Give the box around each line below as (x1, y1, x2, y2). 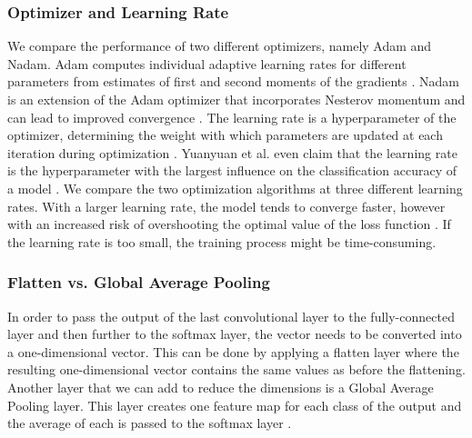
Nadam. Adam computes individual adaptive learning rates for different (7, 54, 407, 73)
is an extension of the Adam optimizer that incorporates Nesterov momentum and (7, 90, 466, 108)
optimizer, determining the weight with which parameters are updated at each (7, 125, 443, 144)
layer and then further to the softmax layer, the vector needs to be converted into (7, 324, 462, 343)
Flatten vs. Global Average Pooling (7, 271, 270, 294)
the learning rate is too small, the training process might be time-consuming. (7, 232, 437, 251)
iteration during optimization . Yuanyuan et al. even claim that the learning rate (7, 143, 457, 162)
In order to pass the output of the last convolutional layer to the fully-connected (7, 306, 455, 325)
